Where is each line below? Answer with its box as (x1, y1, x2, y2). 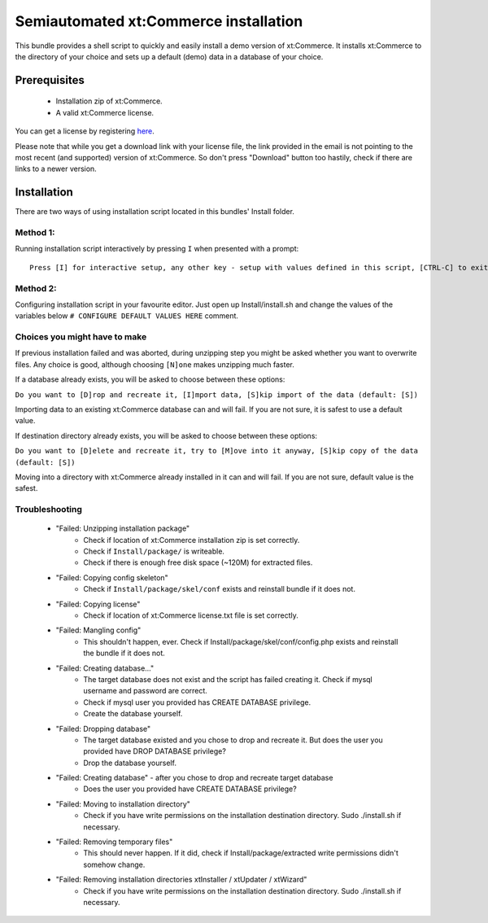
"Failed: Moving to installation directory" (55, 798, 191, 809)
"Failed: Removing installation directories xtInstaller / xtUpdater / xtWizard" (55, 875, 307, 885)
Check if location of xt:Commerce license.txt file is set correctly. (83, 610, 298, 620)
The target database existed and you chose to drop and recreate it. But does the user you (83, 735, 384, 745)
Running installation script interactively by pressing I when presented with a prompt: (15, 244, 299, 254)
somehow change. (83, 860, 146, 869)
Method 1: (15, 226, 55, 238)
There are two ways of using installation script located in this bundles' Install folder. (15, 207, 294, 217)
